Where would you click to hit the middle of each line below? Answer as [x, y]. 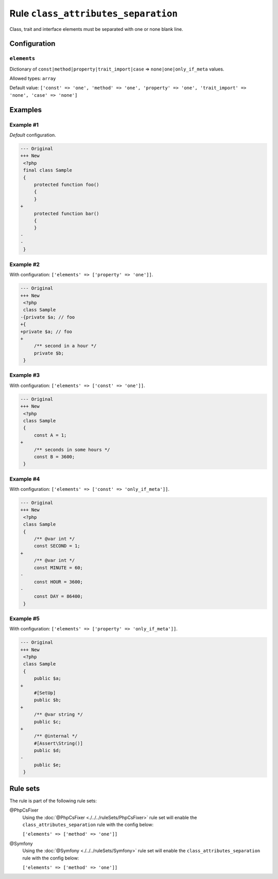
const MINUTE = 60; [58, 568]
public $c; [48, 722]
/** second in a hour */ [65, 346]
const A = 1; [50, 435]
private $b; [49, 353]
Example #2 [25, 264]
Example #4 [25, 479]
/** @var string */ [58, 715]
